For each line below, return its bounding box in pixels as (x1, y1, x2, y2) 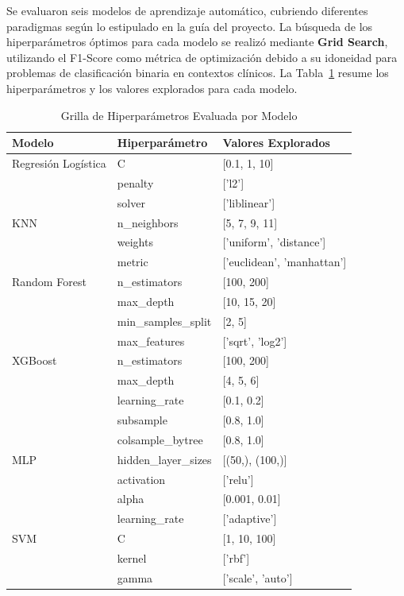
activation (117, 470, 166, 487)
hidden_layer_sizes (117, 451, 212, 467)
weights (117, 234, 153, 250)
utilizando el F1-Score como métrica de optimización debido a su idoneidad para (6, 48, 398, 65)
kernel (117, 549, 147, 566)
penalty (117, 174, 154, 191)
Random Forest (12, 273, 87, 290)
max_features (117, 332, 185, 349)
